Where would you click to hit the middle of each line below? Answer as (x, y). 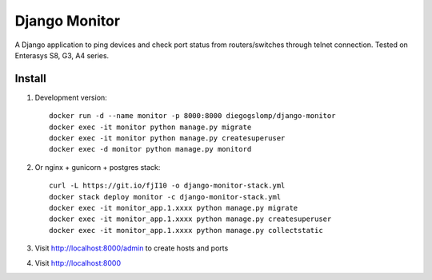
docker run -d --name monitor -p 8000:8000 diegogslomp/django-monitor (192, 116)
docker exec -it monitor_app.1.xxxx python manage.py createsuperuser (190, 219)
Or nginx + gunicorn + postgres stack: (98, 167)
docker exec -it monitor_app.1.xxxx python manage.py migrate (174, 208)
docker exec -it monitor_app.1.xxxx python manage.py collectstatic (186, 230)
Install (31, 79)
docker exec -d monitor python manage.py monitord (150, 149)
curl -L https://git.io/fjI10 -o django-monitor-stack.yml (167, 186)
